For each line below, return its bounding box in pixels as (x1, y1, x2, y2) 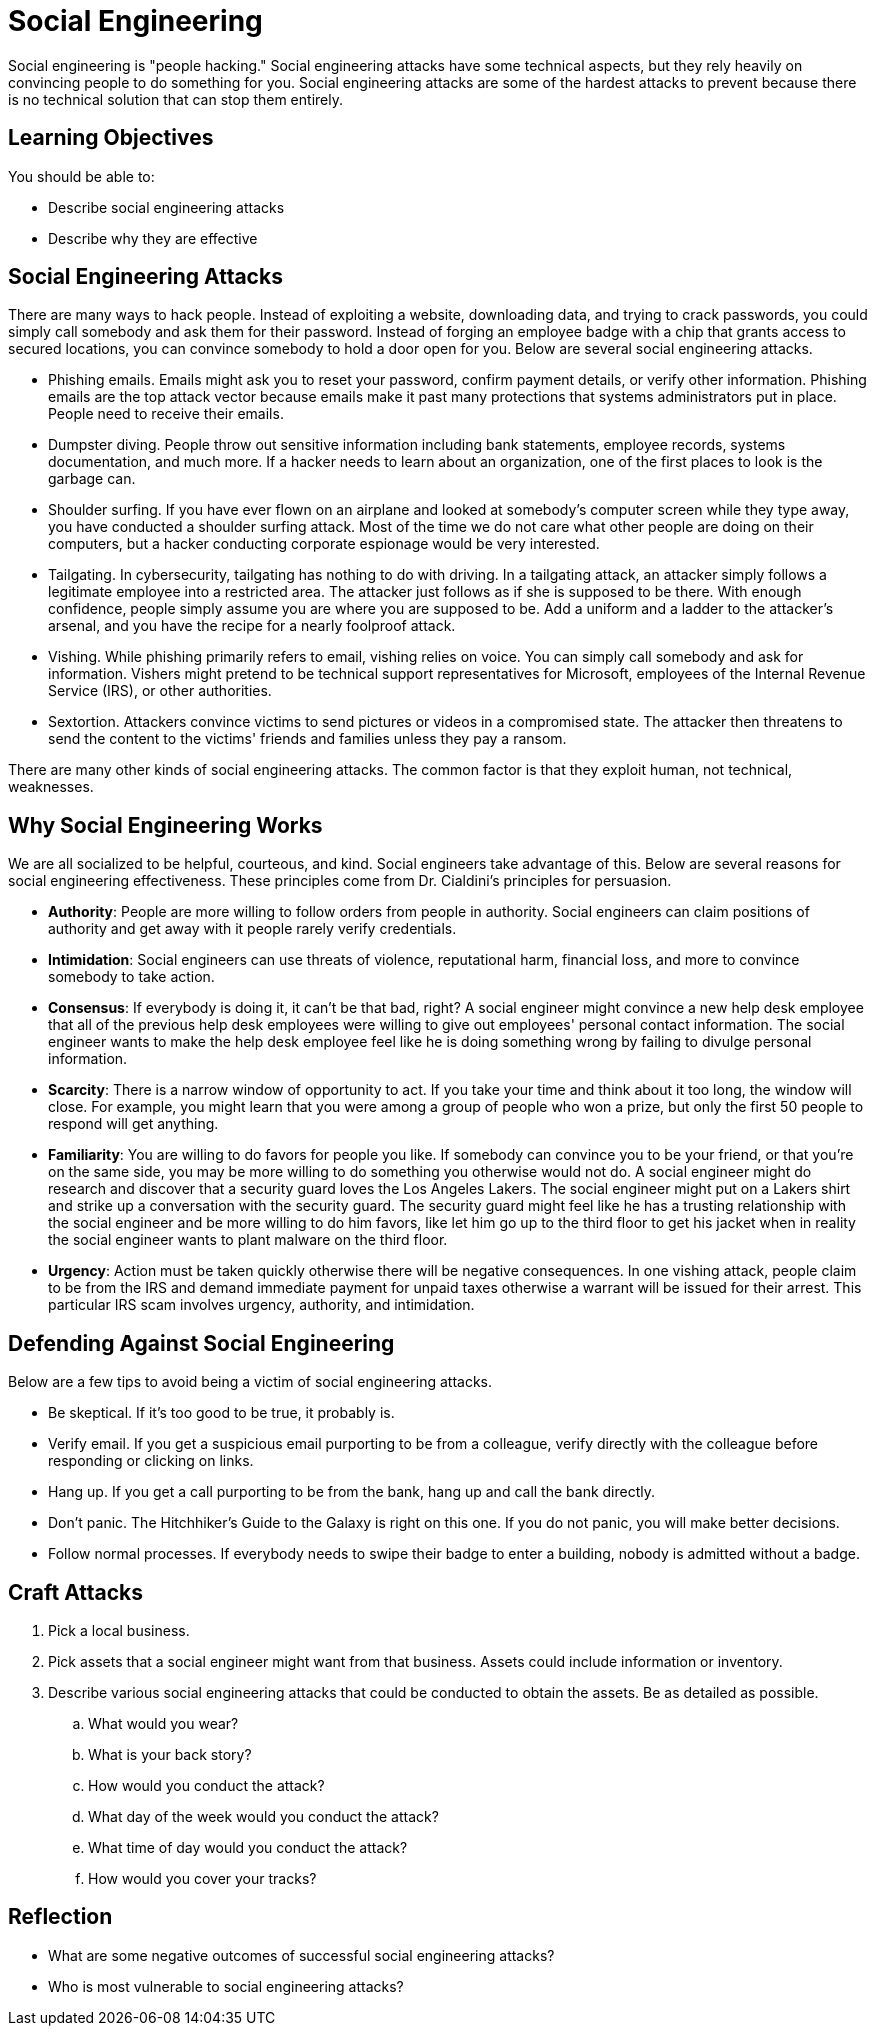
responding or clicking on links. (48, 1452, 254, 1470)
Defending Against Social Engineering (8, 1330, 395, 1356)
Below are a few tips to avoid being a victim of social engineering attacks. (8, 1373, 492, 1391)
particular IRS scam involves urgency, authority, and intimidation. (48, 1296, 475, 1314)
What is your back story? (88, 1745, 252, 1763)
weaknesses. (8, 778, 94, 796)
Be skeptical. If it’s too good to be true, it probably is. (48, 1404, 395, 1422)
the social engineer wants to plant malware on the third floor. (48, 1231, 448, 1249)
